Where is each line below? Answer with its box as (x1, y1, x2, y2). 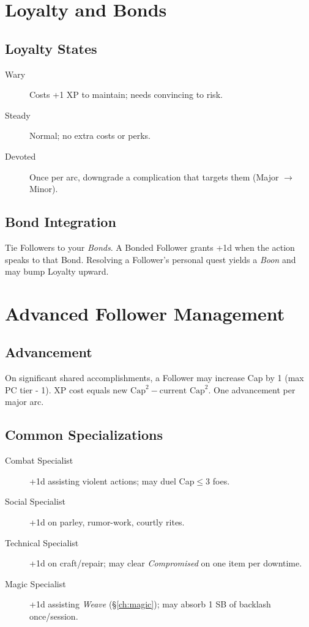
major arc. (5, 395, 44, 408)
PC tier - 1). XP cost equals (5, 383, 110, 396)
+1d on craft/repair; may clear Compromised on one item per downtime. (29, 557, 302, 569)
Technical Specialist (5, 536, 79, 549)
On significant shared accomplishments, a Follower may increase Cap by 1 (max (5, 371, 304, 384)
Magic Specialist (5, 577, 66, 590)
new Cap (113, 386, 146, 395)
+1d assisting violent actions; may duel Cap (29, 474, 195, 487)
